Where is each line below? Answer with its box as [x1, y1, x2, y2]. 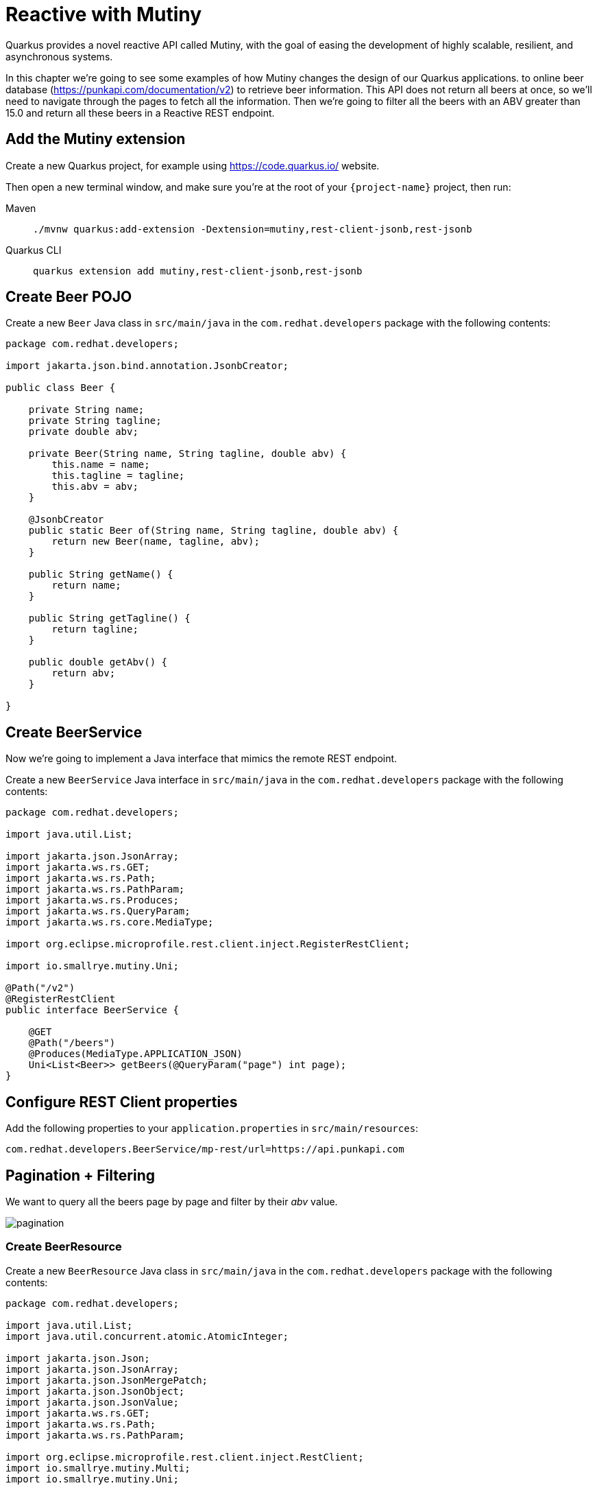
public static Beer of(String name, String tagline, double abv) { [28, 525, 399, 536]
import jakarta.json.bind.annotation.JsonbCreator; [5, 360, 289, 372]
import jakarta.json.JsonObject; [5, 1385, 185, 1397]
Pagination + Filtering [5, 1166, 155, 1184]
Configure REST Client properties [5, 1093, 238, 1111]
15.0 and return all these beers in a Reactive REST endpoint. [5, 106, 275, 119]
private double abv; [28, 426, 138, 438]
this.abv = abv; [51, 481, 138, 493]
